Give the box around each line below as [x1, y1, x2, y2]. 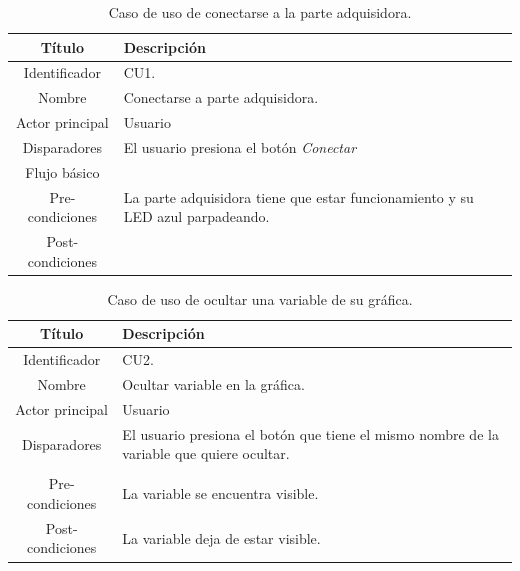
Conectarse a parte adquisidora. [123, 87, 319, 108]
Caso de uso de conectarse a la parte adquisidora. [108, 2, 412, 22]
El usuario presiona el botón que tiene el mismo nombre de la [122, 423, 499, 444]
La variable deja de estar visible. [122, 527, 321, 548]
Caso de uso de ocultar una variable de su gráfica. [107, 288, 413, 309]
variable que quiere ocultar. [122, 443, 290, 464]
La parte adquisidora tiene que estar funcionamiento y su [123, 186, 474, 207]
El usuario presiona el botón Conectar [123, 136, 357, 157]
